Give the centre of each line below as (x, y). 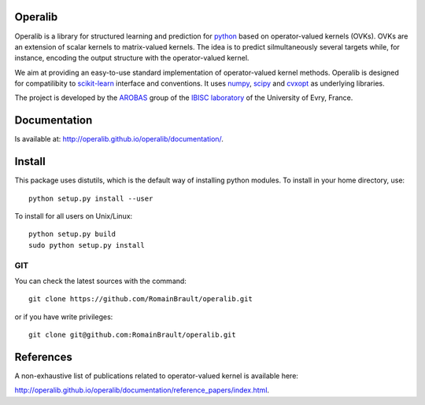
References (43, 357)
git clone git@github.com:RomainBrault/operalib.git (132, 335)
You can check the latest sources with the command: (100, 281)
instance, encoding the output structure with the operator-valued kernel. (132, 58)
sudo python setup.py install (87, 245)
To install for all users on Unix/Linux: (74, 216)
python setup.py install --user (91, 198)
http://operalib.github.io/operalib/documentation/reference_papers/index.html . (142, 390)
